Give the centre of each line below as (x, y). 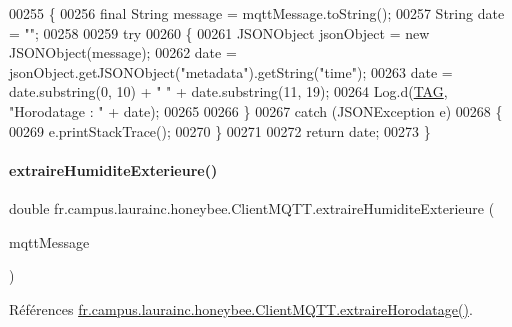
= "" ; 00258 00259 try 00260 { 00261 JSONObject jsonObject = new (219, 32)
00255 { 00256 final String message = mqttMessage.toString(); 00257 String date (257, 13)
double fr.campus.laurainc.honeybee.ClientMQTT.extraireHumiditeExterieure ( (252, 207)
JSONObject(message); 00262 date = (123, 52)
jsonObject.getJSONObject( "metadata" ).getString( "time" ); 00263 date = (231, 71)
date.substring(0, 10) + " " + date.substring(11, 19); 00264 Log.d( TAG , (228, 91)
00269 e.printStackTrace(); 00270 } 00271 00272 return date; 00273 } (220, 130)
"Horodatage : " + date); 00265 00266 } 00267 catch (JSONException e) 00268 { (256, 110)
